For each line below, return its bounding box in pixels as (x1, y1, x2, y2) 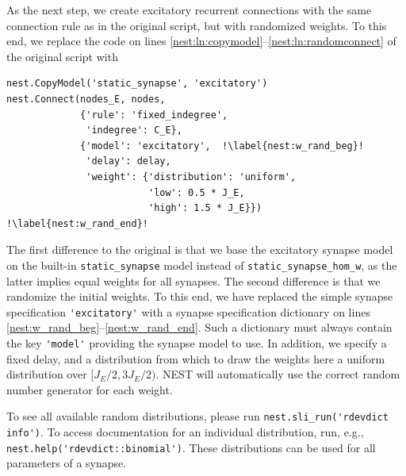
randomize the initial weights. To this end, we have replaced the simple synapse (6, 288, 393, 305)
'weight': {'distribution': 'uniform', (86, 171, 297, 182)
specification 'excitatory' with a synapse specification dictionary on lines (6, 303, 370, 320)
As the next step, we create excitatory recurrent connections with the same (6, 2, 372, 17)
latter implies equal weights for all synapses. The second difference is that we (6, 272, 381, 289)
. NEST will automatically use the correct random (155, 366, 400, 382)
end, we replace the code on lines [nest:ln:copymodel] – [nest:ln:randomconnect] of (6, 33, 396, 49)
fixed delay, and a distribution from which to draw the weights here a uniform (6, 350, 385, 367)
